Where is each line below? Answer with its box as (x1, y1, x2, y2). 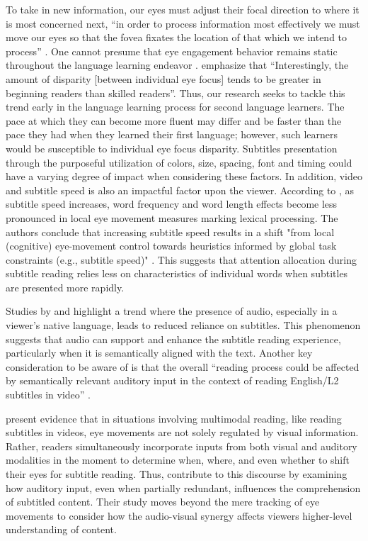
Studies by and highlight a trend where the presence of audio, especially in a (6, 303, 338, 318)
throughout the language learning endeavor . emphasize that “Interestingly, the (6, 57, 349, 72)
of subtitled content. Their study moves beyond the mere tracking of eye (6, 494, 320, 509)
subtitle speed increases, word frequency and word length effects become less (6, 196, 338, 211)
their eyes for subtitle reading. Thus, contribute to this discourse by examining (6, 467, 347, 481)
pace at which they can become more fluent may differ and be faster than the (6, 113, 342, 128)
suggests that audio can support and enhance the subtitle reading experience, (6, 331, 341, 346)
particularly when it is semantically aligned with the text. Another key (6, 345, 313, 360)
